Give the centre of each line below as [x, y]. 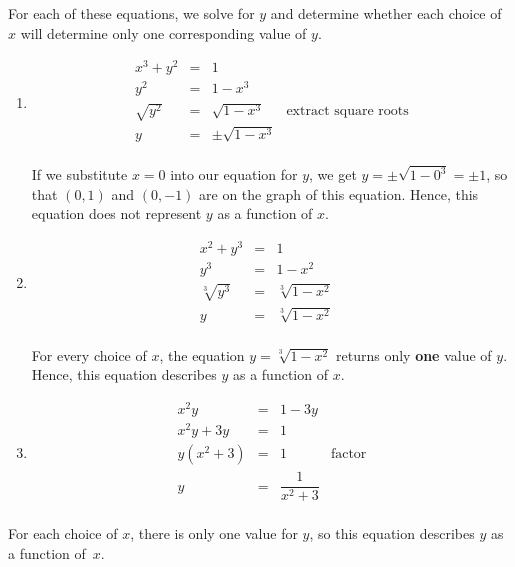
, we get [333, 174]
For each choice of [63, 533]
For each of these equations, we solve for [131, 13]
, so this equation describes [392, 533]
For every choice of [89, 354]
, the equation [202, 354]
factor [348, 454]
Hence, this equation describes [124, 374]
